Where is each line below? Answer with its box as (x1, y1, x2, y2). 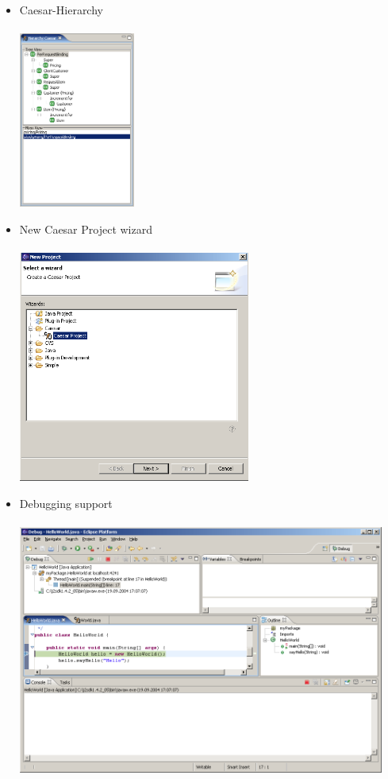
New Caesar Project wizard (19, 220, 152, 237)
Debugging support (19, 494, 113, 511)
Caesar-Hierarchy (19, 2, 103, 17)
